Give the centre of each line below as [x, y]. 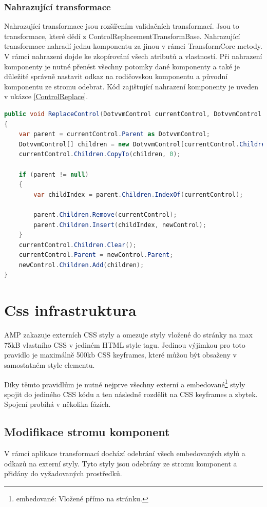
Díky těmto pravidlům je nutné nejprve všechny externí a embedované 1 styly [125, 383]
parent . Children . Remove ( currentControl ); [105, 214]
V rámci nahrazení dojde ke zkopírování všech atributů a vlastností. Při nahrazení [133, 56]
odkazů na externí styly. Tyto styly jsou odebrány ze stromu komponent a [121, 463]
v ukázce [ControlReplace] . [46, 96]
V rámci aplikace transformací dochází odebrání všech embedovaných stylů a [125, 453]
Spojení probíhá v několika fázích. [58, 404]
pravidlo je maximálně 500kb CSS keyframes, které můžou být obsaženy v [120, 355]
